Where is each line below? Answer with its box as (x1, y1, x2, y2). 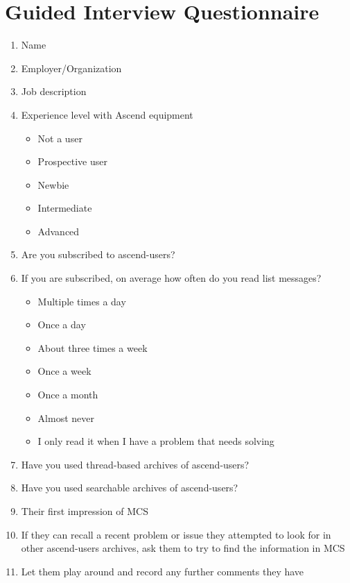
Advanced (37, 223, 80, 238)
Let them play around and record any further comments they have (21, 564, 304, 578)
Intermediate (37, 201, 92, 215)
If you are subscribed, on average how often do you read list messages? (21, 271, 322, 285)
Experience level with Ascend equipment (21, 107, 193, 121)
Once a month (37, 387, 98, 402)
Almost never (37, 410, 94, 425)
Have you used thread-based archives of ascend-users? (21, 457, 250, 471)
